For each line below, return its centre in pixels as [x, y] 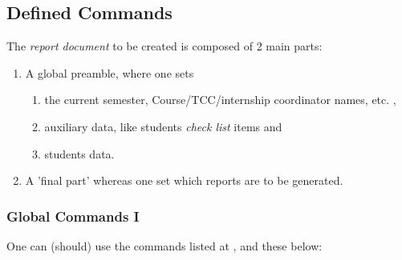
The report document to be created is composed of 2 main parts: [164, 46]
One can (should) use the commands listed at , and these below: [164, 245]
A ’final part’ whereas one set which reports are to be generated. [184, 180]
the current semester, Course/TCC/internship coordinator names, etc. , [220, 100]
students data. [79, 153]
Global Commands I [73, 216]
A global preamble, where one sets [110, 72]
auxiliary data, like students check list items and [163, 126]
